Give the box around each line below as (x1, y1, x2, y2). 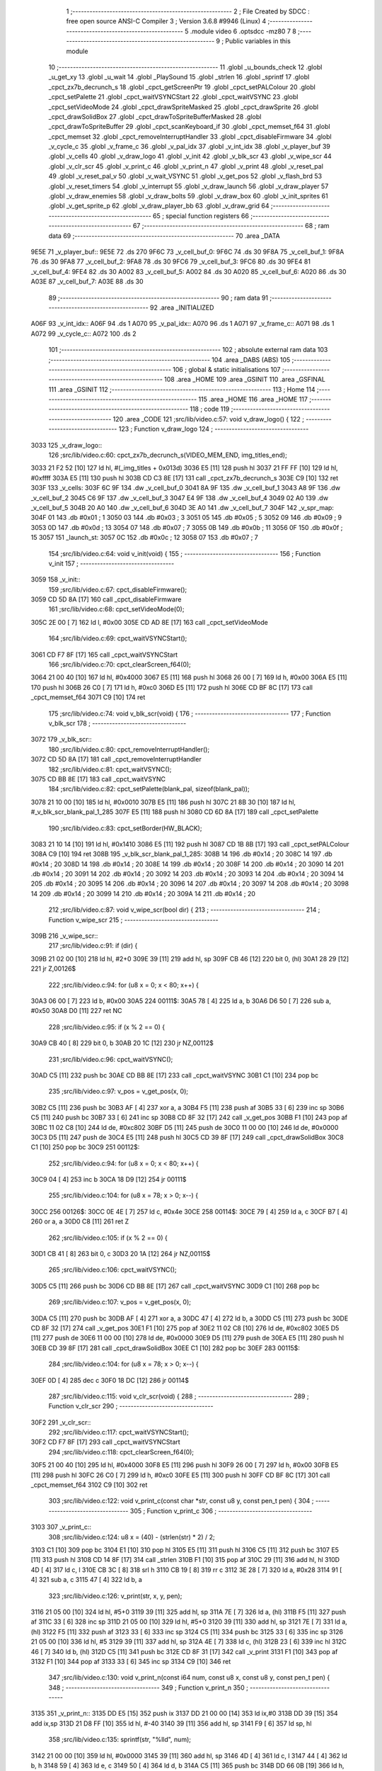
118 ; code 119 (190, 404, 230, 414)
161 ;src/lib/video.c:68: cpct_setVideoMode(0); (48, 605, 185, 613)
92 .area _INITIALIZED (149, 303, 214, 312)
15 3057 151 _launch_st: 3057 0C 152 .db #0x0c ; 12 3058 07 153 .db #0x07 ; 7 (30, 533, 258, 542)
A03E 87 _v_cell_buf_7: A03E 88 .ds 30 (30, 277, 144, 286)
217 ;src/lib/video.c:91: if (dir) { (48, 941, 138, 950)
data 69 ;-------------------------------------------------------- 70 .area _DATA (48, 231, 280, 240)
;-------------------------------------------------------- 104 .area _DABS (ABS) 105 (48, 355, 291, 364)
